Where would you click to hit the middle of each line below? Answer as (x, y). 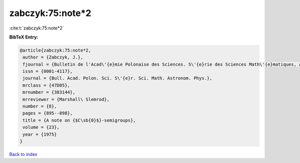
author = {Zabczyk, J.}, (53, 57)
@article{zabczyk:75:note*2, (55, 50)
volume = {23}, (41, 127)
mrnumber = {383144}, (49, 92)
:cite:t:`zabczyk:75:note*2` (37, 28)
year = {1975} (40, 134)
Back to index (23, 154)
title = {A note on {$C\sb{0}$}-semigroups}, (79, 120)
